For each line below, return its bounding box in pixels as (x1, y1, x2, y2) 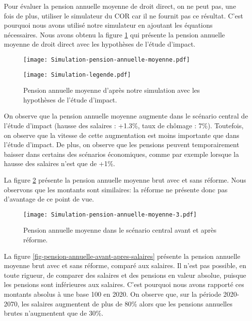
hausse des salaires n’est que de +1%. (4, 158, 115, 169)
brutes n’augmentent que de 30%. (4, 308, 104, 318)
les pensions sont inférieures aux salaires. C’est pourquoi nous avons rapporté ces (4, 279, 244, 289)
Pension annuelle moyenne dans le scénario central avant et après (23, 225, 217, 235)
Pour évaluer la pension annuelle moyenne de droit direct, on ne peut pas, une (4, 1, 236, 11)
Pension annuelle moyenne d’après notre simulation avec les (23, 85, 200, 95)
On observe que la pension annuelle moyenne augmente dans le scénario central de (4, 111, 248, 121)
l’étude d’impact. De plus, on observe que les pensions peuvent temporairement (4, 139, 239, 150)
